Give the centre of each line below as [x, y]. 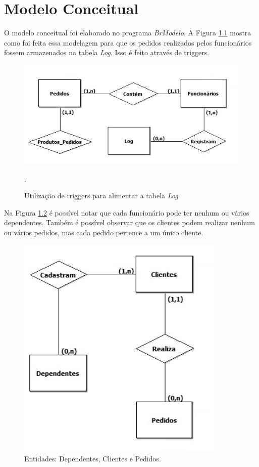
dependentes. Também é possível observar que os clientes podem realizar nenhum [129, 222]
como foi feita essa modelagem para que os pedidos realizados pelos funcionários [128, 42]
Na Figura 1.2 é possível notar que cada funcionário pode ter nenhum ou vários [127, 212]
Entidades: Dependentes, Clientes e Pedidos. [93, 458]
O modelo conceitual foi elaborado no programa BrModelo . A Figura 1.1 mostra [128, 33]
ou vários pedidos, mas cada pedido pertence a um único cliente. [104, 232]
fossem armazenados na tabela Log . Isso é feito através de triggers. [107, 52]
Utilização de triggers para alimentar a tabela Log [101, 196]
